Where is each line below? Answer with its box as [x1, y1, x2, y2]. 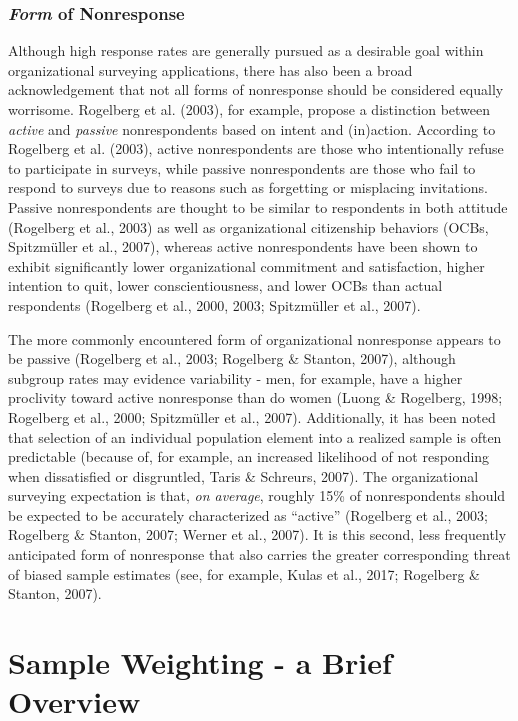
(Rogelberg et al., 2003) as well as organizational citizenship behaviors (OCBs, [8, 216, 489, 237]
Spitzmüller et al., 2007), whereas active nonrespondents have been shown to [8, 236, 478, 257]
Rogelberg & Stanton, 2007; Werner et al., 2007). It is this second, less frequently [8, 524, 507, 545]
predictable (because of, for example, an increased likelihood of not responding [8, 446, 490, 467]
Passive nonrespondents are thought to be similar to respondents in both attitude [8, 196, 508, 217]
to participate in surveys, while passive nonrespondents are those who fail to [8, 157, 476, 178]
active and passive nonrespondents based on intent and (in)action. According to [8, 118, 496, 139]
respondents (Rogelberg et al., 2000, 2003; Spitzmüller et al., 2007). [8, 294, 421, 315]
